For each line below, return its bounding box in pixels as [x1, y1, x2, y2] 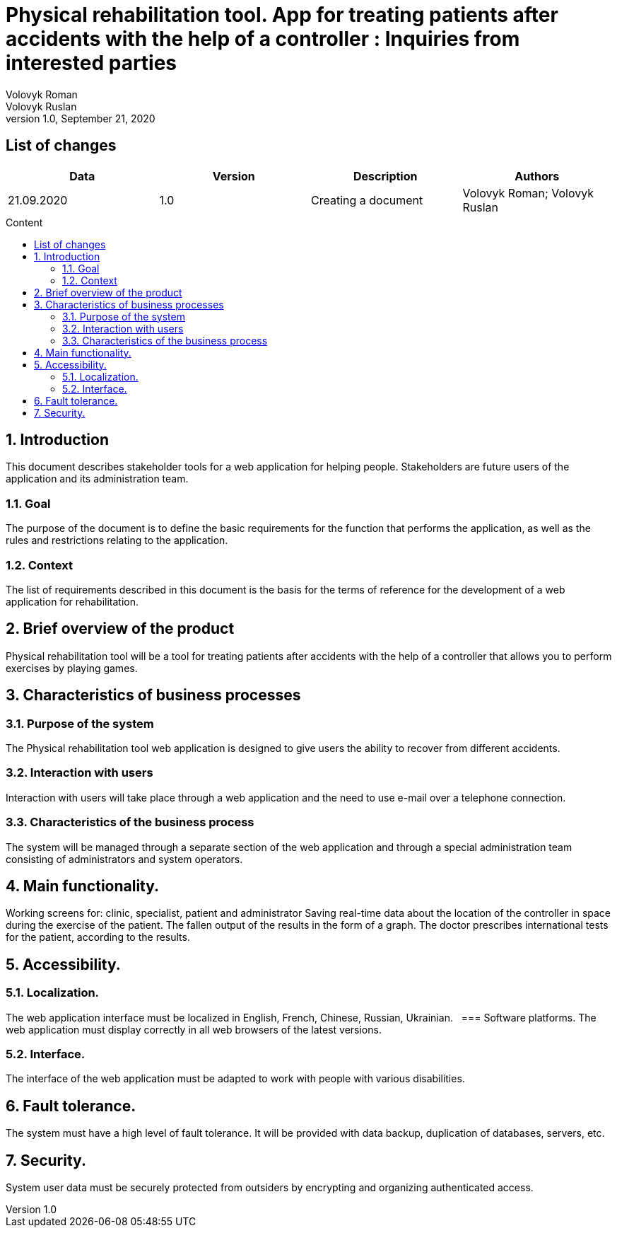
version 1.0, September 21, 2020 [6, 112, 155, 125]
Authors [515, 168, 560, 183]
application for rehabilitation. [6, 595, 139, 608]
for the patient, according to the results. [6, 931, 190, 944]
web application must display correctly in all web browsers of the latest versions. [6, 1023, 382, 1036]
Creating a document [311, 192, 423, 207]
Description [353, 168, 418, 183]
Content [6, 216, 43, 228]
